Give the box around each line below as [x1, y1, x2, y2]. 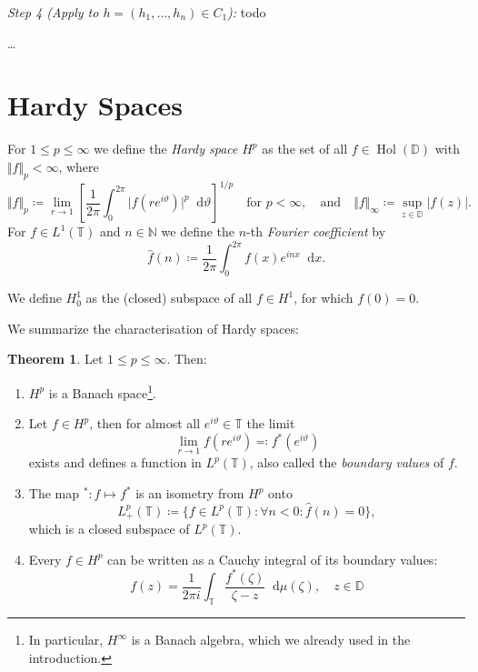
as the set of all [262, 139, 348, 158]
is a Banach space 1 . [48, 380, 156, 402]
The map [28, 484, 80, 503]
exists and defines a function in [28, 453, 202, 472]
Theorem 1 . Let [7, 349, 104, 368]
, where [58, 156, 99, 176]
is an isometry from [135, 484, 244, 503]
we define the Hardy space [94, 139, 238, 158]
